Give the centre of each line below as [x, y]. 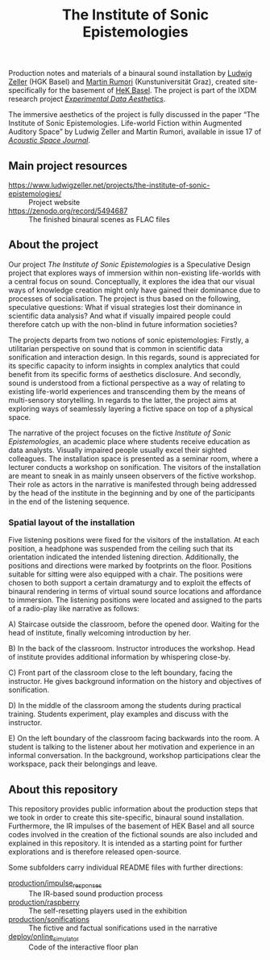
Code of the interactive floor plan [83, 947]
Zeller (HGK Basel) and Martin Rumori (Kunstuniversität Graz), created [125, 82]
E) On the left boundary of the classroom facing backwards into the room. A [134, 738]
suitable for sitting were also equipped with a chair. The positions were [126, 574]
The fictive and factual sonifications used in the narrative [123, 928]
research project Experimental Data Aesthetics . [87, 99]
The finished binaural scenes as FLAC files [100, 219]
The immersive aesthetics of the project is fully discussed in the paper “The [134, 115]
